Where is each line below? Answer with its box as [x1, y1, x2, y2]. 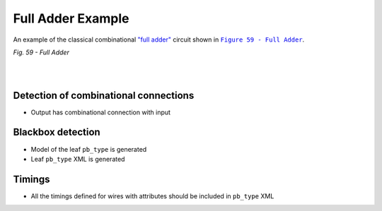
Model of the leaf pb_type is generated [30, 145, 147, 153]
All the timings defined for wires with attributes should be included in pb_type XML [30, 191, 274, 200]
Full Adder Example [13, 11, 129, 26]
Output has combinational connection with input [30, 108, 171, 116]
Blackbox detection [13, 126, 100, 138]
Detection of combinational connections [13, 89, 195, 102]
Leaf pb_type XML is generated [30, 155, 125, 163]
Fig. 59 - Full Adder [13, 48, 70, 56]
